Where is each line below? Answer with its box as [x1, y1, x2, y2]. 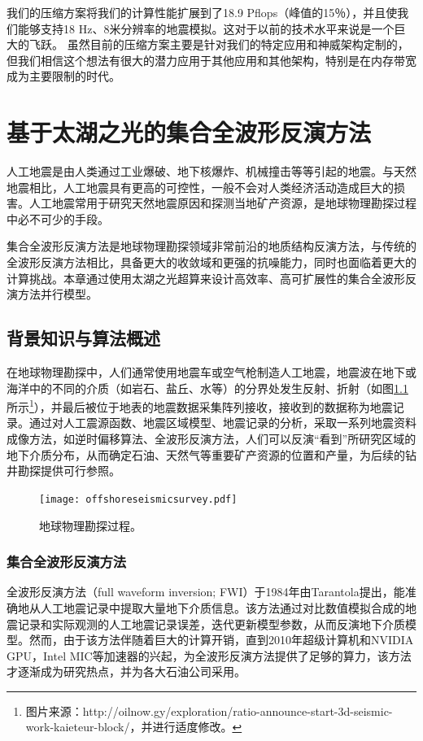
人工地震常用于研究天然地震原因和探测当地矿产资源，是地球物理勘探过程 [28, 194, 416, 211]
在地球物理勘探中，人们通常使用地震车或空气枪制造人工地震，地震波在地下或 [7, 364, 416, 381]
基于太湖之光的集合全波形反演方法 [7, 116, 372, 149]
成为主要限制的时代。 [7, 68, 120, 85]
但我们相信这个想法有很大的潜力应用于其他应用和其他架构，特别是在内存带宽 [7, 51, 416, 68]
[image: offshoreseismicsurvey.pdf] [39, 493, 238, 505]
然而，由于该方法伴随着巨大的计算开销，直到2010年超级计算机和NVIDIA [28, 631, 414, 648]
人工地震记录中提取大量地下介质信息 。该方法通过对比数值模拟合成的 [40, 599, 405, 616]
